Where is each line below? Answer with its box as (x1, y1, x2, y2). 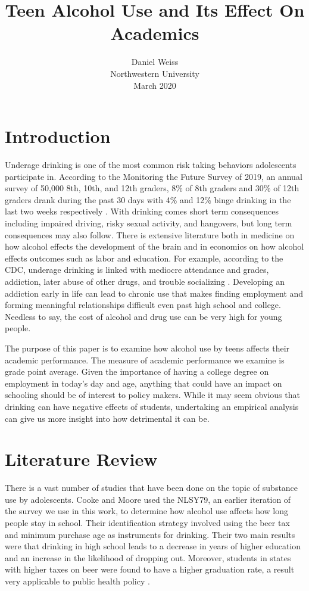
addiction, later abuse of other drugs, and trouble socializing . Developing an (5, 275, 285, 287)
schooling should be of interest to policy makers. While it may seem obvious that (5, 388, 300, 401)
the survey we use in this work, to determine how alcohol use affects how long (5, 505, 289, 517)
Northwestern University (110, 67, 199, 79)
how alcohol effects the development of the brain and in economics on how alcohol (5, 240, 304, 253)
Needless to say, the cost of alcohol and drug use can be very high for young (5, 310, 282, 322)
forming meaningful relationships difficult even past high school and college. (5, 298, 281, 311)
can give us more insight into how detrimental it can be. (5, 412, 210, 424)
